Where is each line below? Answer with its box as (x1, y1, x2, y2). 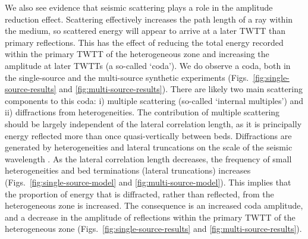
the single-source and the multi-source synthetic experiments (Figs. (5, 71, 249, 83)
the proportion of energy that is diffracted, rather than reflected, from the (5, 187, 274, 200)
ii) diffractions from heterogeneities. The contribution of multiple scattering (5, 106, 280, 118)
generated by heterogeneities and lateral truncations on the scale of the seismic (5, 141, 293, 153)
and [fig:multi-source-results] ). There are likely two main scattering (59, 83, 303, 95)
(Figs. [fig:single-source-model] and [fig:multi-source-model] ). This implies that (5, 175, 291, 188)
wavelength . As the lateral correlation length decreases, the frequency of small (5, 152, 292, 165)
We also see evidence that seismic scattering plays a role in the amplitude (5, 1, 273, 13)
